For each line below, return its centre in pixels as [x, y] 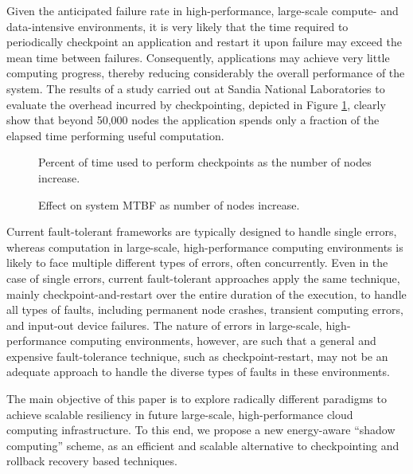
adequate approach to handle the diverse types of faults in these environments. [198, 372]
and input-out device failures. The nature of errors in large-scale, [164, 325]
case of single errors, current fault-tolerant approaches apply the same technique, [203, 278]
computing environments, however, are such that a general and [223, 341]
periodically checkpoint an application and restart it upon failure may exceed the [204, 42]
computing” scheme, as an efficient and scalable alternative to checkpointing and [203, 445]
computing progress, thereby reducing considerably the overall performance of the [206, 73]
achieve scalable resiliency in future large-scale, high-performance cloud [180, 414]
